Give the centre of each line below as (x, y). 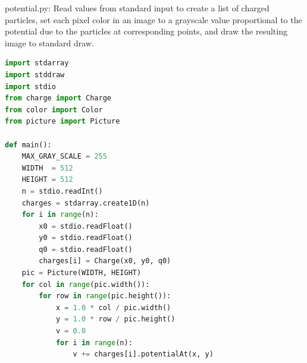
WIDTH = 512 (47, 168)
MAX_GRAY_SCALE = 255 (64, 157)
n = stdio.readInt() (62, 191)
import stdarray (37, 63)
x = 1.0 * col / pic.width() (113, 307)
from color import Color (54, 110)
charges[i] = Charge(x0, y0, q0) (105, 261)
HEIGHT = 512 (47, 180)
